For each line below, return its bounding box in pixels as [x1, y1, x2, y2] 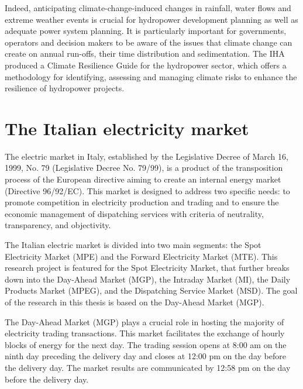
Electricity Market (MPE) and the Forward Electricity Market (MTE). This [5, 250, 278, 262]
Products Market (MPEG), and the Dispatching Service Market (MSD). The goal [5, 284, 298, 297]
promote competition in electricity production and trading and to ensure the [5, 196, 279, 208]
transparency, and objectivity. [5, 219, 111, 231]
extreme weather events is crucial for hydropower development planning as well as [5, 13, 298, 25]
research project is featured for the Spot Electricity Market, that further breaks [5, 261, 290, 274]
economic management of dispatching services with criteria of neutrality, [5, 207, 264, 219]
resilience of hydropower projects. [5, 82, 125, 94]
